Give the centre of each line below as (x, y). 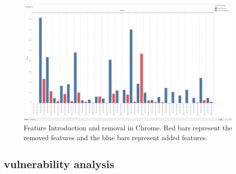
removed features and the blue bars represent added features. (116, 137)
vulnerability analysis (59, 163)
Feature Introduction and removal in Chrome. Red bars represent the (128, 128)
